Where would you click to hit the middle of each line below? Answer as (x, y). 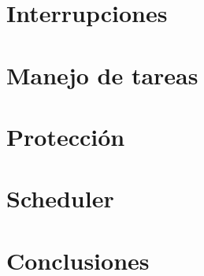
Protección (66, 136)
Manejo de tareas (102, 75)
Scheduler (60, 198)
